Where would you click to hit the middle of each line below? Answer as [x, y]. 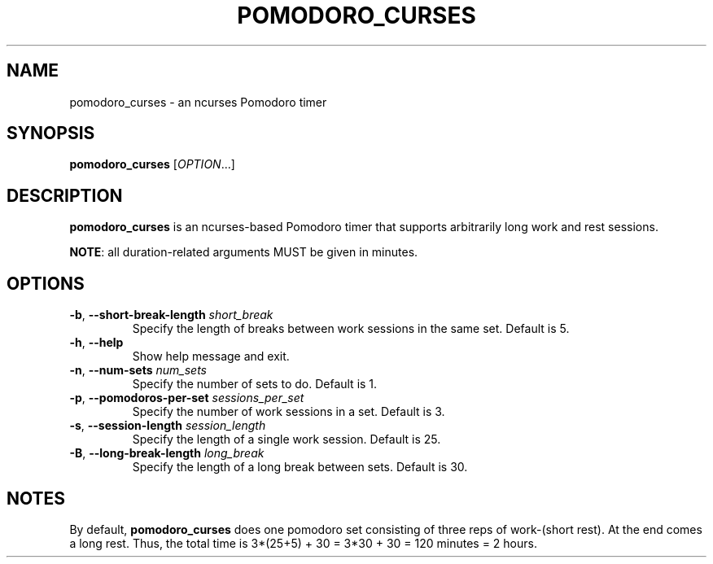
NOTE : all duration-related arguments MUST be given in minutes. [244, 252]
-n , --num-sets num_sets [138, 370]
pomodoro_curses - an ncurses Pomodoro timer [198, 102]
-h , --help [96, 343]
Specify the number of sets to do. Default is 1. [255, 384]
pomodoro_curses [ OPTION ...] [152, 164]
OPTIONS [46, 283]
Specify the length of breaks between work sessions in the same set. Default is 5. [351, 329]
